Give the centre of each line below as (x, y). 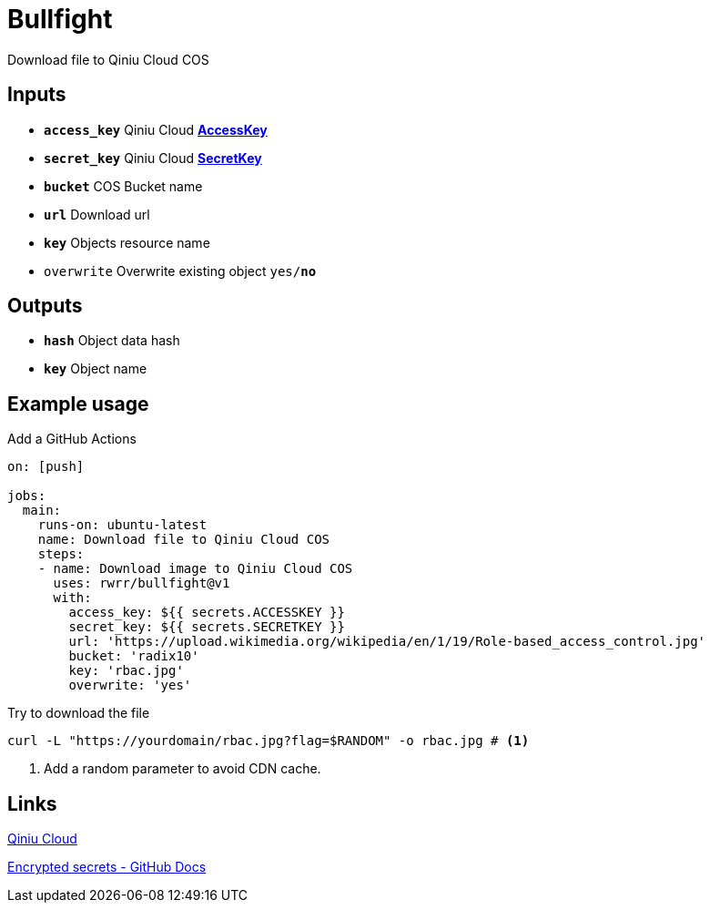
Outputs (45, 306)
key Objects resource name (127, 242)
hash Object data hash (112, 341)
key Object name (96, 369)
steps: (61, 554)
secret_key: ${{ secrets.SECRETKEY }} (207, 627)
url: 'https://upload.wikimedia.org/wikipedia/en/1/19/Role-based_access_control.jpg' (387, 642)
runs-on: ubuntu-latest (122, 525)
